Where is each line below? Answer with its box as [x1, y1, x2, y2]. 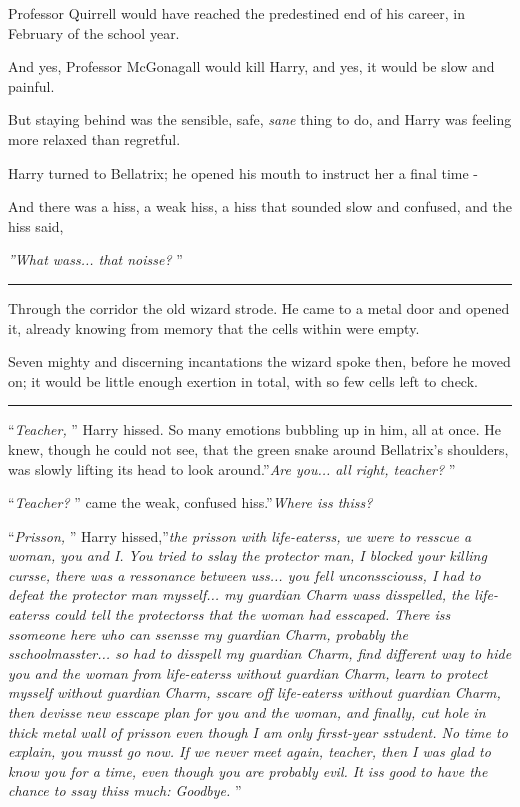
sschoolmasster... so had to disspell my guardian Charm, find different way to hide [8, 643, 512, 664]
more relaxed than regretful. [8, 128, 181, 149]
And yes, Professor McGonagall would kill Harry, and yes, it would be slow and [8, 56, 495, 77]
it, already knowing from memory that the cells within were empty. [8, 317, 420, 338]
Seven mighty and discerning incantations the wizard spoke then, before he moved [8, 351, 511, 372]
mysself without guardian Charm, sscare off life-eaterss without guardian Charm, [8, 682, 501, 703]
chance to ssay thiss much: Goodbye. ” [8, 780, 242, 801]
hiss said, [8, 215, 64, 236]
